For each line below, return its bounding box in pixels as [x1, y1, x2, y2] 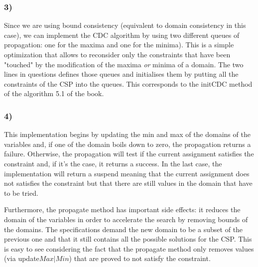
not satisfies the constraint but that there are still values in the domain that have [4, 178, 253, 188]
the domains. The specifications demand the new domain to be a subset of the [4, 224, 243, 234]
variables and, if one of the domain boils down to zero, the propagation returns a [4, 138, 251, 149]
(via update [4, 253, 39, 264]
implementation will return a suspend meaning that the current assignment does [4, 168, 250, 178]
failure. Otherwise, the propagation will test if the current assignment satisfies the [4, 148, 254, 159]
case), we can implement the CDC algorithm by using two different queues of [4, 29, 240, 40]
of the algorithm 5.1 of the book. [4, 88, 104, 99]
